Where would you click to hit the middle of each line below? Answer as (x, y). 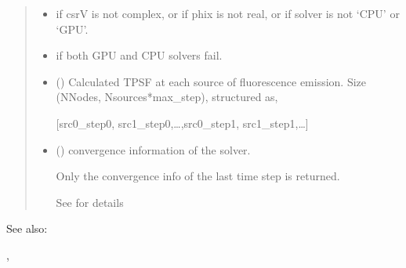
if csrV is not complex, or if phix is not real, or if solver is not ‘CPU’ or (228, 13)
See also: (27, 228)
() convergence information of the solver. (153, 149)
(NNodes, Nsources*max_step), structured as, (167, 97)
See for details (90, 202)
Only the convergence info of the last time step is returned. (198, 176)
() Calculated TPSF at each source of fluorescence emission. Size (211, 81)
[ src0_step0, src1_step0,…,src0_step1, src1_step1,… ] (182, 123)
